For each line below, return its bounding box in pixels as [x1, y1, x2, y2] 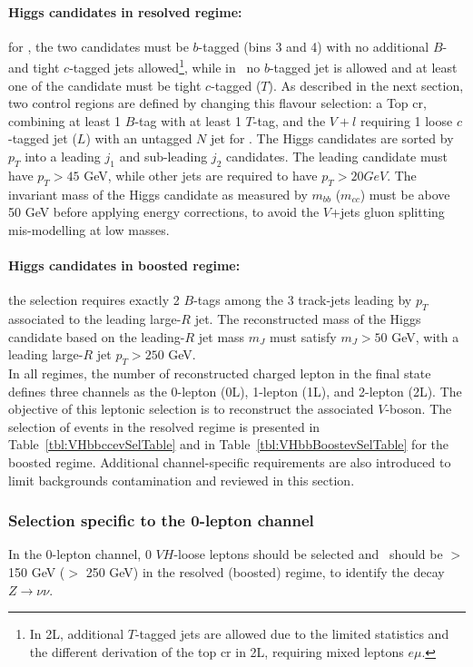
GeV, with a [391, 327, 459, 346]
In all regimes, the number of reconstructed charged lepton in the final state [8, 363, 431, 382]
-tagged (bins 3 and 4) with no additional [198, 36, 429, 55]
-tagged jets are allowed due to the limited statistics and [134, 624, 449, 643]
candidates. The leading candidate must [225, 147, 448, 166]
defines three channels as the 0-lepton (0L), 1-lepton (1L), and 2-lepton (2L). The [8, 381, 462, 400]
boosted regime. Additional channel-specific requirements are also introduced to [8, 452, 451, 471]
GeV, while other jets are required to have [84, 165, 318, 184]
